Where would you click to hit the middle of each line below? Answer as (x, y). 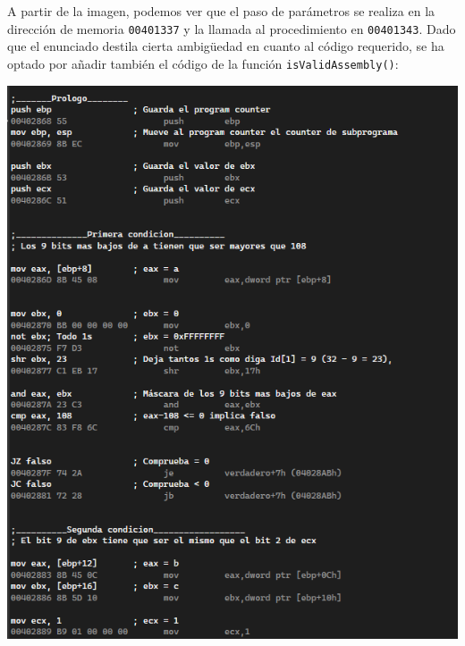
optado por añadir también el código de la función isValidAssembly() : (203, 63)
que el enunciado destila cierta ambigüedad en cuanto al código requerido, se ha (226, 46)
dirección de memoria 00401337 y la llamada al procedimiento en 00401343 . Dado (232, 28)
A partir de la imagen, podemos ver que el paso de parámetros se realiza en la (221, 11)
